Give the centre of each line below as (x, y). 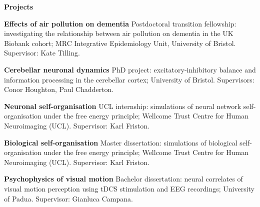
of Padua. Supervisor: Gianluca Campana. (68, 198)
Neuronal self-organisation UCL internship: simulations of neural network (123, 106)
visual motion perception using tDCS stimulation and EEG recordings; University (129, 188)
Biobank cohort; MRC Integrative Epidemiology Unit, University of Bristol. (120, 43)
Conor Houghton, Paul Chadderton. (59, 89)
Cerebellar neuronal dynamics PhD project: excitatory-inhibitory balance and (130, 69)
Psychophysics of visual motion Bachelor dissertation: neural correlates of (123, 179)
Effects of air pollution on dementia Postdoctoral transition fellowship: (120, 23)
